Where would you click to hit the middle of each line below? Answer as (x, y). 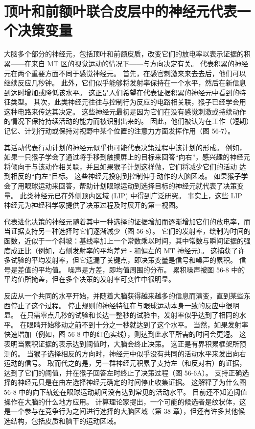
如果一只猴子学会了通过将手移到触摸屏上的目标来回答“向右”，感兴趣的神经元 (127, 157)
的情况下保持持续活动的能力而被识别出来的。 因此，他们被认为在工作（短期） (127, 121)
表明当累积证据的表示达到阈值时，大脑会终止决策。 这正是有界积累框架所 (122, 343)
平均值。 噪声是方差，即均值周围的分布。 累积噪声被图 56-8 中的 (141, 269)
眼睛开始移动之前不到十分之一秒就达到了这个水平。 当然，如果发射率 (138, 324)
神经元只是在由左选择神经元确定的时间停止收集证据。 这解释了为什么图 (132, 382)
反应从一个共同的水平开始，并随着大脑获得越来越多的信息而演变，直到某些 (124, 295)
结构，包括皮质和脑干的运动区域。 (65, 420)
